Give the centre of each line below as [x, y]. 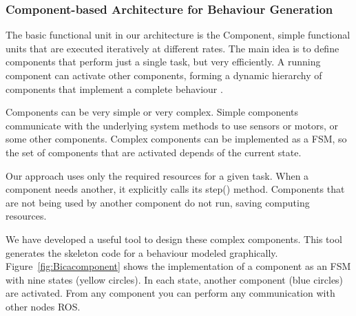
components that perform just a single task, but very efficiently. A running [163, 62]
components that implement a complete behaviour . [114, 88]
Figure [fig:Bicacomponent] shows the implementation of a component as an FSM [178, 266]
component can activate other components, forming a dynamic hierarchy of [164, 75]
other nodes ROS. [43, 306]
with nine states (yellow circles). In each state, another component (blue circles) [175, 279]
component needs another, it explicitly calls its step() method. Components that [175, 189]
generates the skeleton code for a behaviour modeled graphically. [142, 252]
